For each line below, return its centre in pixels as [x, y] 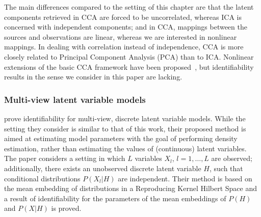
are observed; [232, 158]
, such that [226, 168]
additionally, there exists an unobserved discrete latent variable [103, 168]
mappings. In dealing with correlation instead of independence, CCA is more [124, 47]
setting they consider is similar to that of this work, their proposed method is [125, 128]
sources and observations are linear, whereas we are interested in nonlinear [121, 36]
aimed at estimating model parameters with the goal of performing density [121, 138]
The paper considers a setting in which [65, 158]
